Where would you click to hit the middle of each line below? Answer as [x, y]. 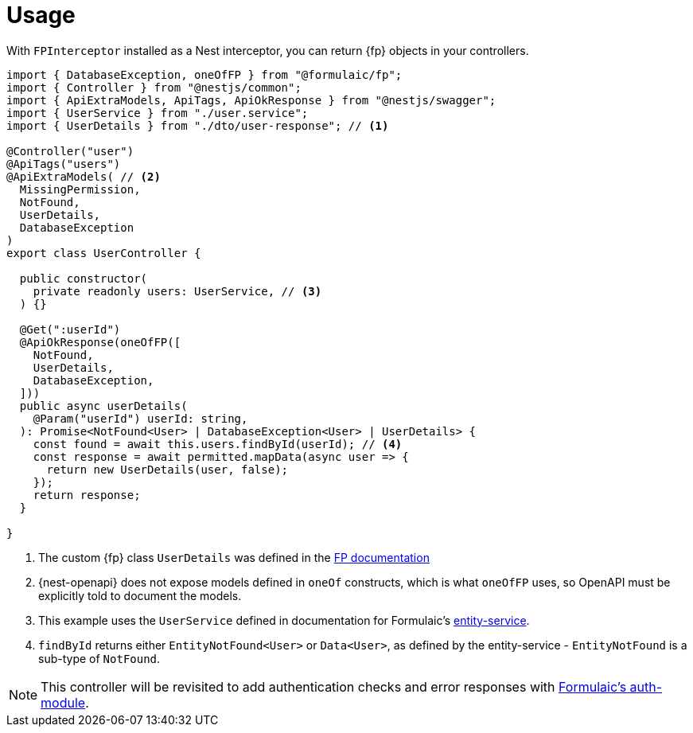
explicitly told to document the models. [140, 595]
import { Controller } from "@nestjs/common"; [154, 87]
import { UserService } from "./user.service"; [158, 113]
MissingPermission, [80, 189]
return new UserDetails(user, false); [167, 469]
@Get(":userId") [70, 329]
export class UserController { [104, 253]
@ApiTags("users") [64, 164]
